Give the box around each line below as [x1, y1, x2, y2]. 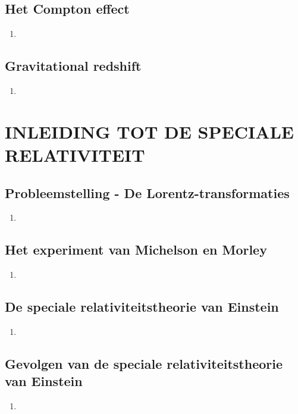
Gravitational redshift [5, 57, 142, 75]
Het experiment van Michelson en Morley [5, 240, 267, 259]
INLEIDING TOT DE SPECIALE [5, 119, 294, 143]
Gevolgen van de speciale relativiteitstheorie [5, 354, 283, 372]
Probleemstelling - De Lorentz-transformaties [5, 183, 290, 202]
